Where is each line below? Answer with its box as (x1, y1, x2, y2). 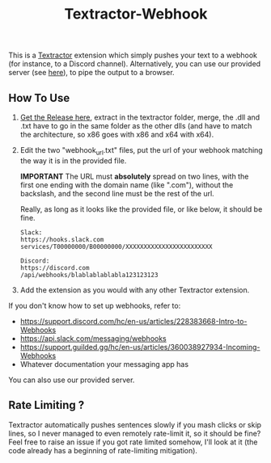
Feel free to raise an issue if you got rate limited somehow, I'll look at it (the (8, 437, 258, 447)
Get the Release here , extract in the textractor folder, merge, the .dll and (19, 112, 260, 122)
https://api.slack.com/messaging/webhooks (19, 333, 167, 343)
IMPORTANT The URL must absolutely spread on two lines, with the (19, 171, 249, 181)
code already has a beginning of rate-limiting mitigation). (8, 445, 198, 455)
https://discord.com (19, 263, 90, 271)
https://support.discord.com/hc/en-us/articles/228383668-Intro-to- (19, 316, 248, 326)
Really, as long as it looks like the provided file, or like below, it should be (19, 204, 263, 214)
